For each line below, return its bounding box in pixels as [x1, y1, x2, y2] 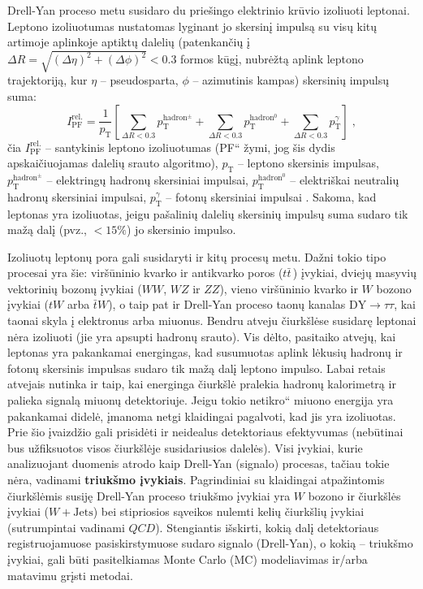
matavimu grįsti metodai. [7, 566, 133, 583]
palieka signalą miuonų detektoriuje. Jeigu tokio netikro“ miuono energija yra [7, 392, 394, 409]
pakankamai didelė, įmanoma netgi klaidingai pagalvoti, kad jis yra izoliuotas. [7, 407, 396, 424]
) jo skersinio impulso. [127, 221, 236, 238]
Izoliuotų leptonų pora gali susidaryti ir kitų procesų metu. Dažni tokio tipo [7, 248, 386, 265]
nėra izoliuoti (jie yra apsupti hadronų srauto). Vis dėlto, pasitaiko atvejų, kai [7, 327, 396, 344]
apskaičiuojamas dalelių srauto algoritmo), [7, 154, 218, 171]
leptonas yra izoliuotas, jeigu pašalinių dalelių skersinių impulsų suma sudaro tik [7, 205, 408, 222]
